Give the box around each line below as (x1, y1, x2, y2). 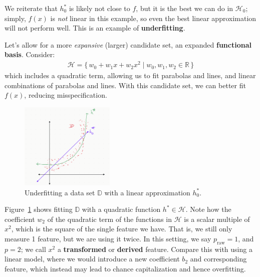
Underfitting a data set (25, 187, 95, 197)
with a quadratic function (82, 204, 161, 214)
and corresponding (190, 253, 247, 264)
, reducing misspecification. (24, 90, 107, 100)
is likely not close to (69, 3, 130, 13)
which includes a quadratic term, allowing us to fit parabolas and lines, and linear (5, 70, 256, 81)
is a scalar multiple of (184, 213, 250, 224)
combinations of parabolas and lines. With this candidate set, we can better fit (5, 80, 246, 90)
